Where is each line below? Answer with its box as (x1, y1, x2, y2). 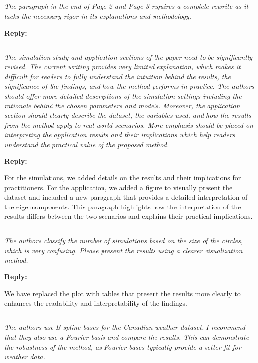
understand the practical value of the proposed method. (4, 139, 169, 149)
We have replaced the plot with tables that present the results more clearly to (4, 288, 241, 298)
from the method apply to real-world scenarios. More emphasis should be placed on (4, 119, 253, 130)
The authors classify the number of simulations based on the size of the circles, (4, 235, 243, 246)
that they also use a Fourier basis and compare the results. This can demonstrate (4, 332, 249, 342)
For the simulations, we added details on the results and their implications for (4, 172, 241, 183)
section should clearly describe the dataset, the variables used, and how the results (4, 110, 251, 120)
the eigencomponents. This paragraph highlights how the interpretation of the (4, 201, 241, 211)
